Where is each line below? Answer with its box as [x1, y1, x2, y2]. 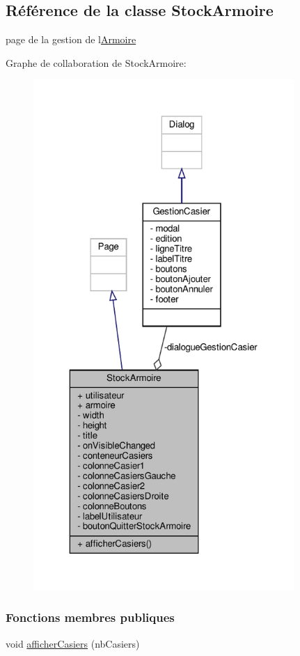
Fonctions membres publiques [6, 609, 175, 626]
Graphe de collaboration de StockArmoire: [6, 55, 187, 70]
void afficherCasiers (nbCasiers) [6, 636, 140, 650]
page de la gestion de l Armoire [6, 32, 136, 47]
